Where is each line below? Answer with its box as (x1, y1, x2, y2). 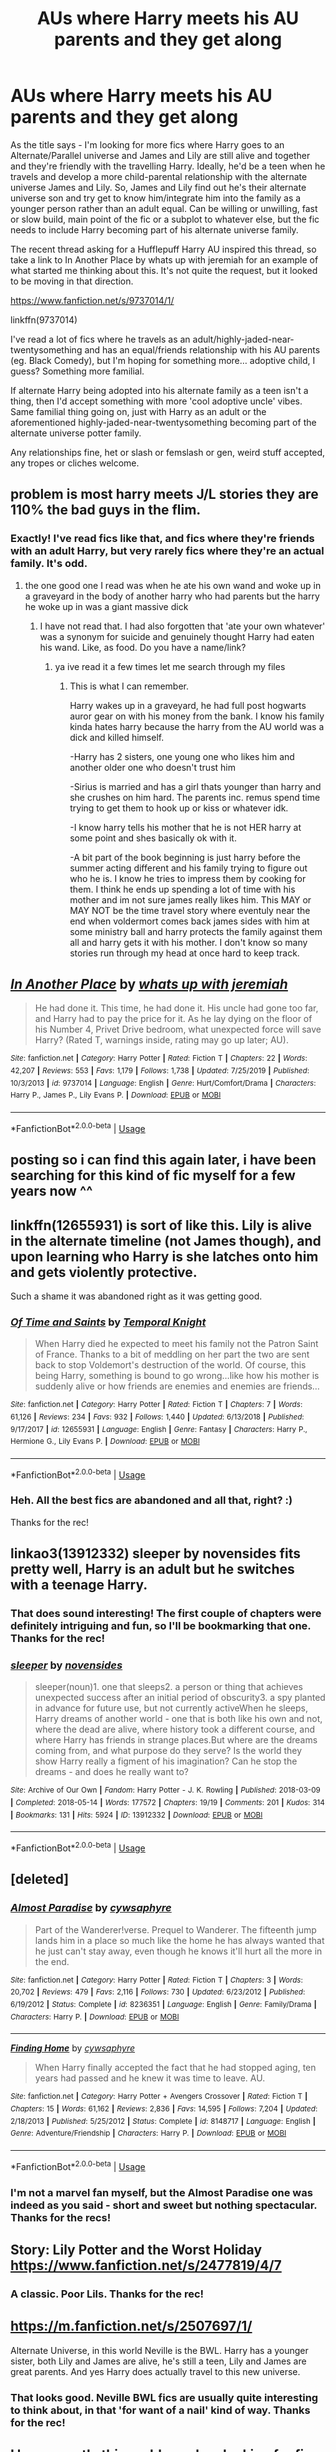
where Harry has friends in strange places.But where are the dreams (34, 1734, 318, 1746)
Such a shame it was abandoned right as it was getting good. (10, 1290, 263, 1302)
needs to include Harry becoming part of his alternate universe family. (10, 223, 299, 236)
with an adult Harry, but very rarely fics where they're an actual (10, 544, 325, 558)
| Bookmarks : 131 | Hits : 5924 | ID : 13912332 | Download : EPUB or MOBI (10, 1810, 263, 1820)
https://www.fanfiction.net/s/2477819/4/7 (10, 2257, 282, 2274)
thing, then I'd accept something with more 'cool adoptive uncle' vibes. (10, 395, 303, 407)
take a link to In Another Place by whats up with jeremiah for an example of (10, 253, 319, 266)
